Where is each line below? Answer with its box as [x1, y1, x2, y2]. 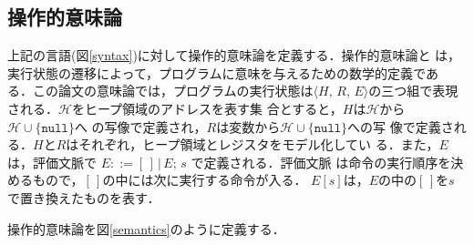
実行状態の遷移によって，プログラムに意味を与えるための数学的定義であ [7, 63, 438, 82]
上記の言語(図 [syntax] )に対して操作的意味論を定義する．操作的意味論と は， [7, 46, 461, 65]
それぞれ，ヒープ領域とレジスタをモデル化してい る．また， [78, 135, 439, 154]
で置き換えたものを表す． [7, 188, 160, 207]
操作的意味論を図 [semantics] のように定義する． [7, 219, 285, 238]
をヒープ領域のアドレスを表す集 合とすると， [71, 98, 343, 117]
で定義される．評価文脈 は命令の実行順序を [191, 152, 451, 171]
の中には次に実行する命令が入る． [102, 170, 307, 189]
